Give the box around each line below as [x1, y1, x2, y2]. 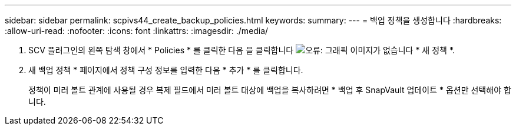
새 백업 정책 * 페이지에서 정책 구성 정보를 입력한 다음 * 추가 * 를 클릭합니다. [28, 65, 303, 75]
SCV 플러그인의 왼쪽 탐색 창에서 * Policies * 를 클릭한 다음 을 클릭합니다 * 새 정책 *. [28, 45, 455, 55]
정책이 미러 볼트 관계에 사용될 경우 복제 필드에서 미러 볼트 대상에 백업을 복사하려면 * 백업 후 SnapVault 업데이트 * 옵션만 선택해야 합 [28, 85, 511, 95]
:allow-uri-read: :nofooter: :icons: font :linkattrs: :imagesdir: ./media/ [5, 26, 269, 36]
